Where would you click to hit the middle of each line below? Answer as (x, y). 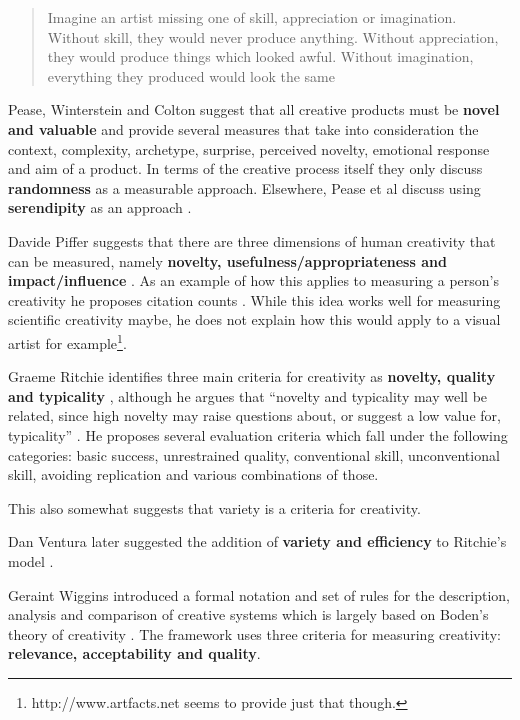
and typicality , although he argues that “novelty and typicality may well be (248, 395)
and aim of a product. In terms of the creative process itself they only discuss (245, 168)
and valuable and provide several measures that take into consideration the (243, 128)
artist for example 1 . (67, 341)
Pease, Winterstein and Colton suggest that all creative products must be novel (254, 109)
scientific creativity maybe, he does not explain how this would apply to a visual (254, 319)
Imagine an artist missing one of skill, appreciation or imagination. (252, 17)
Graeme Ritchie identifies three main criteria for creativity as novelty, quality (252, 376)
